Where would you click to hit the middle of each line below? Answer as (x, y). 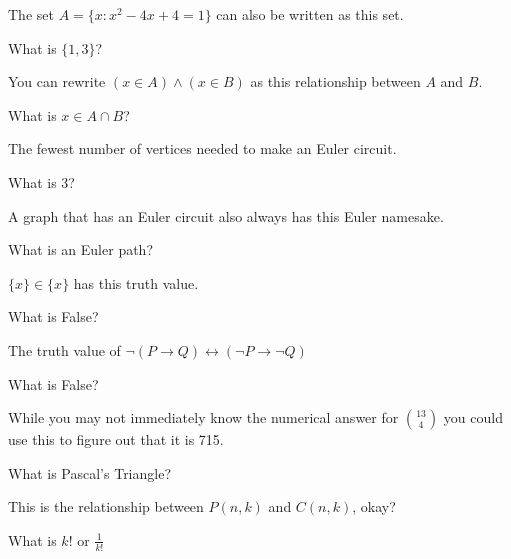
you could (473, 417)
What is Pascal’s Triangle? (90, 472)
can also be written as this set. (310, 14)
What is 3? (41, 181)
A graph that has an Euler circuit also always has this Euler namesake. (226, 215)
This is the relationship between (106, 506)
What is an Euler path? (80, 249)
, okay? (374, 506)
